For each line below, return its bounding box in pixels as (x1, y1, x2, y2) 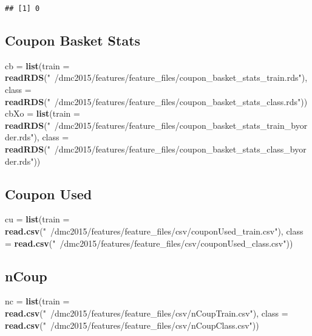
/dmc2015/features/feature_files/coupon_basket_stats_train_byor (54, 118, 308, 131)
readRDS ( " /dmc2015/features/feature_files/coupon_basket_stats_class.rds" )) (5, 95, 308, 108)
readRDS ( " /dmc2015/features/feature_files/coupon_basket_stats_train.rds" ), (5, 71, 308, 84)
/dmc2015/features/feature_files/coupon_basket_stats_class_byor (54, 143, 307, 156)
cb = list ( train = (5, 59, 70, 72)
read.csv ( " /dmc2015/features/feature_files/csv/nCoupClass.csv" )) (5, 318, 259, 331)
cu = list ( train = (5, 213, 70, 225)
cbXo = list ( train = (5, 107, 80, 120)
